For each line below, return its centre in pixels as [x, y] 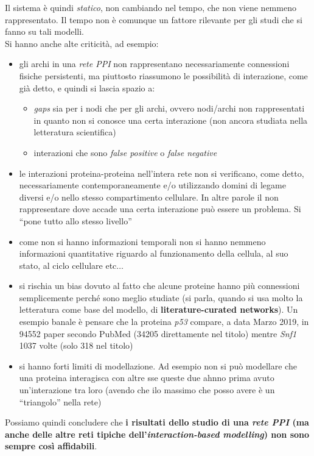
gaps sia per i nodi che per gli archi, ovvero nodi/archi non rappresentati [169, 108]
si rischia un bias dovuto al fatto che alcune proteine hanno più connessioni [159, 286]
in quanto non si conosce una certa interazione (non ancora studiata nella [171, 120]
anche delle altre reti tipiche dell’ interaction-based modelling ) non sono [157, 434]
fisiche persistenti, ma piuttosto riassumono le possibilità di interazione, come [163, 75]
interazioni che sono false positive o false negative [125, 152]
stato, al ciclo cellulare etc [68, 265]
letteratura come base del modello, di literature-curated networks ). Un [159, 309]
